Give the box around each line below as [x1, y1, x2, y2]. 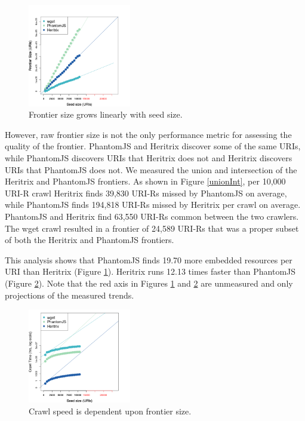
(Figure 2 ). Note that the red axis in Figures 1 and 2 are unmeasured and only [5, 276, 293, 289]
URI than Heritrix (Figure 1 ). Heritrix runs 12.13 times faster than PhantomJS [5, 265, 296, 278]
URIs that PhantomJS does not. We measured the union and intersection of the [5, 163, 297, 176]
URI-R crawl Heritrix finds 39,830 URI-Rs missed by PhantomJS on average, [5, 186, 287, 199]
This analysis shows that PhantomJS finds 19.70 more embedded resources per [5, 253, 292, 266]
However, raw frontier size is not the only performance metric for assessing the [5, 128, 292, 140]
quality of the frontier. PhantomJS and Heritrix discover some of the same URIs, [5, 140, 301, 152]
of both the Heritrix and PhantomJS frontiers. [5, 233, 174, 246]
